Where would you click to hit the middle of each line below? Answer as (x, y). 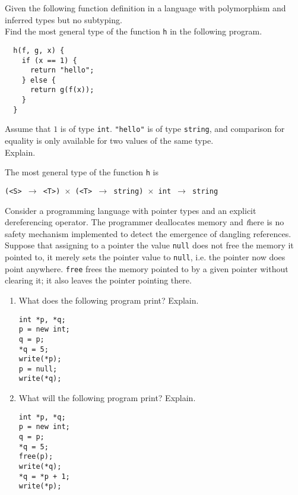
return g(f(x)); (62, 90)
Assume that (28, 129)
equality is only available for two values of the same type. (109, 141)
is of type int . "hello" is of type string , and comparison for (172, 129)
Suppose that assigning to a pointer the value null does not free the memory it (149, 245)
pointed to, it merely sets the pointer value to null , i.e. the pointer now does (145, 257)
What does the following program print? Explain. (109, 300)
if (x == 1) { (49, 60)
